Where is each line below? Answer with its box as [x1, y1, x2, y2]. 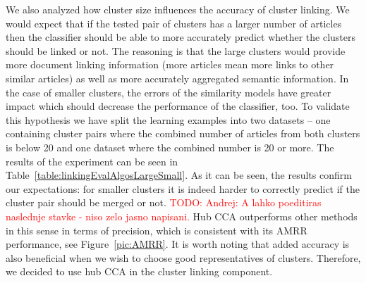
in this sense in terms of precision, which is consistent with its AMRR [6, 222, 307, 237]
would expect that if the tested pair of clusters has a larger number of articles [6, 15, 342, 30]
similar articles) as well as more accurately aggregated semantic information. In [6, 70, 349, 85]
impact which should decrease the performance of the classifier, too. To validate [6, 99, 350, 113]
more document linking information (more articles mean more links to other [6, 57, 334, 72]
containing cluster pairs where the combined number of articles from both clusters [6, 126, 360, 141]
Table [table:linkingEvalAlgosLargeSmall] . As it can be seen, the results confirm [6, 168, 352, 182]
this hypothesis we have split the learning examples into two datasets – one [6, 112, 331, 127]
